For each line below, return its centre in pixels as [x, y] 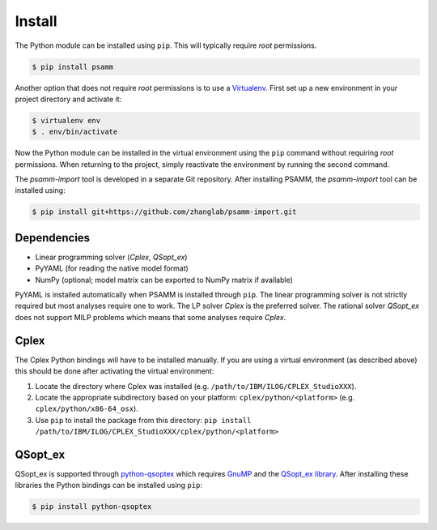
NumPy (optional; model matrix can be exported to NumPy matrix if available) [164, 280]
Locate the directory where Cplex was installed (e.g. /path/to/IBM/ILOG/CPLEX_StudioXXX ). [196, 386]
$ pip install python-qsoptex [92, 507]
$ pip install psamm [72, 66]
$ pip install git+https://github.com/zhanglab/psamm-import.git [164, 212]
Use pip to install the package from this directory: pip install [143, 420]
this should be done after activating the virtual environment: [115, 371]
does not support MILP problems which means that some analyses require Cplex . [151, 317]
